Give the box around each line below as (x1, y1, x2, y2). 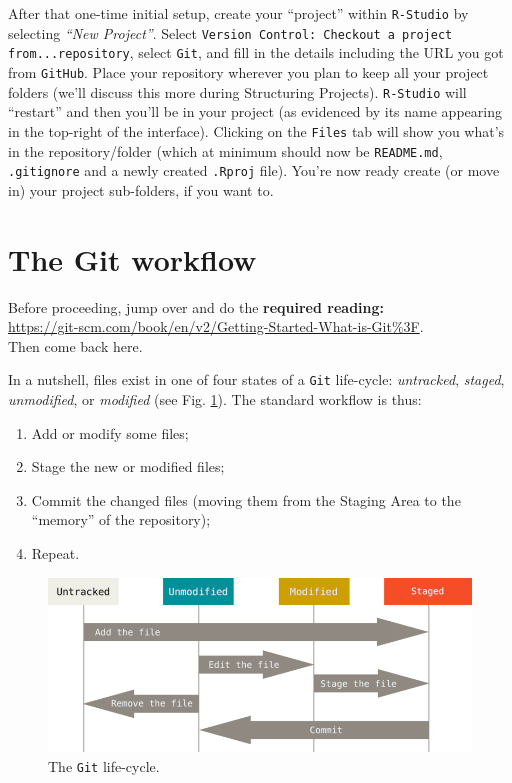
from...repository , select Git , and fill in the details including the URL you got (8, 42, 504, 63)
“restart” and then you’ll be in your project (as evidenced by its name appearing (8, 101, 502, 122)
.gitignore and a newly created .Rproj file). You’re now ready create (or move (8, 160, 500, 181)
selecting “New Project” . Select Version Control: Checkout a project (8, 22, 453, 43)
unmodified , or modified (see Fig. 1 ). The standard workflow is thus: (8, 389, 422, 409)
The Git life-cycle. (48, 756, 160, 777)
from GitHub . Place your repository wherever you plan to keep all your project (8, 61, 489, 82)
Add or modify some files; (31, 422, 189, 443)
